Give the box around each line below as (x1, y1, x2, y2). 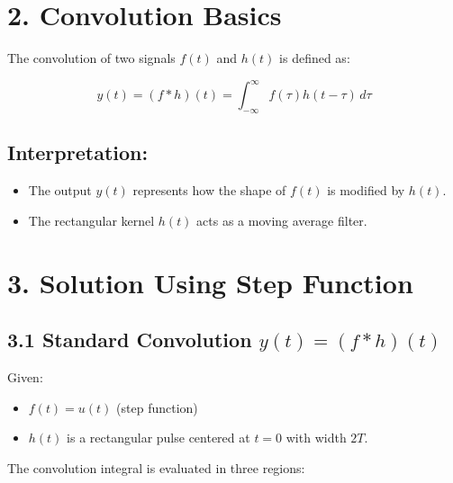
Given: (7, 367, 43, 386)
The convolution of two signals (7, 49, 176, 67)
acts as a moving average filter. (196, 210, 367, 229)
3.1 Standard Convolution (7, 326, 252, 353)
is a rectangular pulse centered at (67, 428, 250, 447)
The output (28, 181, 92, 200)
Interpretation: (7, 139, 149, 166)
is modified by (327, 181, 405, 200)
